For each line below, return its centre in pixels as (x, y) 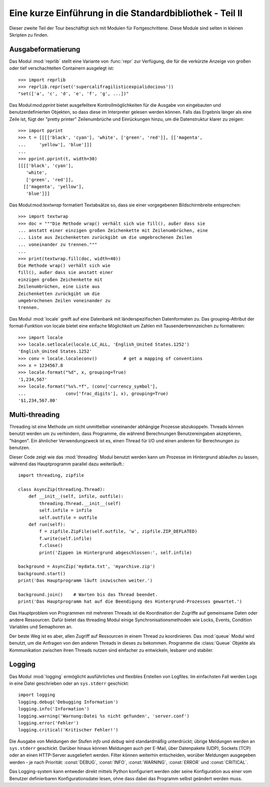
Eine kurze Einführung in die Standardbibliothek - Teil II (126, 13)
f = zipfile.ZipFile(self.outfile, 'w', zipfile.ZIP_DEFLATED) (118, 532)
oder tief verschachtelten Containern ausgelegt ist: (62, 68)
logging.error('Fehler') (48, 723)
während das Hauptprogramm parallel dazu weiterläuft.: (67, 464)
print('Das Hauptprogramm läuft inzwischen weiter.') (85, 581)
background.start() (42, 573)
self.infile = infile (66, 510)
